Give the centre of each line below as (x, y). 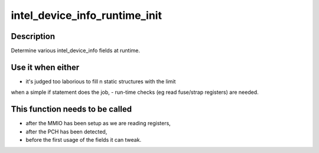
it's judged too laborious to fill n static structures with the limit (101, 81)
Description (33, 36)
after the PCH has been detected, (66, 131)
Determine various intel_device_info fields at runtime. (76, 51)
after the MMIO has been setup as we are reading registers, (98, 123)
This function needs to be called (71, 109)
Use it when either (45, 67)
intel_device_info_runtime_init (87, 15)
